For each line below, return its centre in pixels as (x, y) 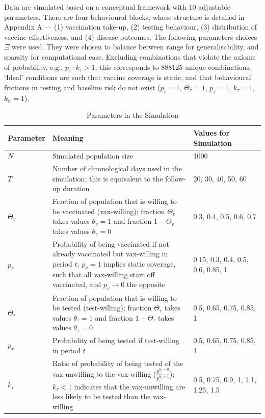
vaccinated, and (77, 284)
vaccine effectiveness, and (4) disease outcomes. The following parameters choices (131, 36)
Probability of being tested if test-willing (116, 340)
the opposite (146, 284)
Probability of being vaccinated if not (111, 243)
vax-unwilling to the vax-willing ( (104, 373)
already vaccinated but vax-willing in (110, 254)
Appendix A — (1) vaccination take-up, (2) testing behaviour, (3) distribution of (131, 27)
